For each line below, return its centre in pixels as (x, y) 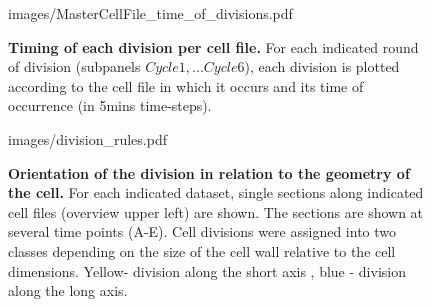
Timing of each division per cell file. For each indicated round (213, 46)
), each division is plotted (322, 66)
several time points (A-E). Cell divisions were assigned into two (202, 231)
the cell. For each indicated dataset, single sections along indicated (216, 192)
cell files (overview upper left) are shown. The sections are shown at (216, 211)
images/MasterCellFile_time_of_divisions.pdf (150, 13)
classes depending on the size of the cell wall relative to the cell (202, 250)
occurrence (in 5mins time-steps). (110, 105)
